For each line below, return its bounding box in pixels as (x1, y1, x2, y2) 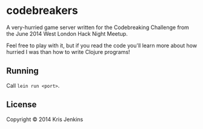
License (6, 99, 37, 110)
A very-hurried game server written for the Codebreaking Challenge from (6, 24, 190, 31)
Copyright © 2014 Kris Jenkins (6, 116, 84, 123)
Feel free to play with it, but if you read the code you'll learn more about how (6, 42, 198, 49)
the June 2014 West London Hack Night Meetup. (6, 30, 128, 37)
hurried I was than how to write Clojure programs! (6, 48, 130, 55)
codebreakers (6, 4, 78, 18)
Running (6, 66, 39, 76)
